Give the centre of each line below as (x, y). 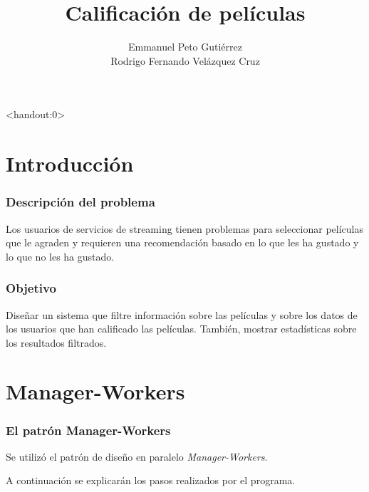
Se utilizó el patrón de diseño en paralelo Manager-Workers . (137, 456)
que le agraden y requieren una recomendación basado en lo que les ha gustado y (182, 242)
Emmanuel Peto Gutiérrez (185, 47)
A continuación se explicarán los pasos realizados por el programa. (151, 480)
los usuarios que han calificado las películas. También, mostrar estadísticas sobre (181, 329)
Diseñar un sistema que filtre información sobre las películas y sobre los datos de (182, 314)
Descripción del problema (80, 202)
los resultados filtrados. (56, 342)
